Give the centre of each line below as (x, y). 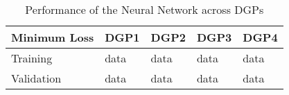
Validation (36, 78)
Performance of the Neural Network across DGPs (144, 9)
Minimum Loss (53, 37)
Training (32, 58)
